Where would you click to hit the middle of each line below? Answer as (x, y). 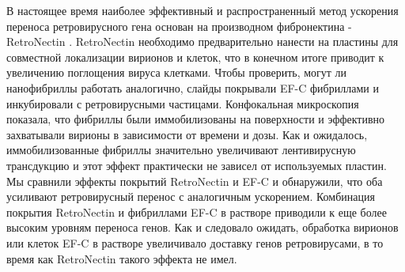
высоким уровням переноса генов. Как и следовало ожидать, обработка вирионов (202, 227)
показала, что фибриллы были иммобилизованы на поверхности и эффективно (196, 119)
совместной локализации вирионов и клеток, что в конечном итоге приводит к (195, 57)
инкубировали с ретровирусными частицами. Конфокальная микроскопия (183, 103)
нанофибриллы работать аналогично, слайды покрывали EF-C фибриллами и (193, 87)
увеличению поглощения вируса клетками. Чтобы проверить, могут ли (177, 72)
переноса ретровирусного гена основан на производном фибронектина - (179, 26)
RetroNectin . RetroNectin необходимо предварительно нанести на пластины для (202, 42)
